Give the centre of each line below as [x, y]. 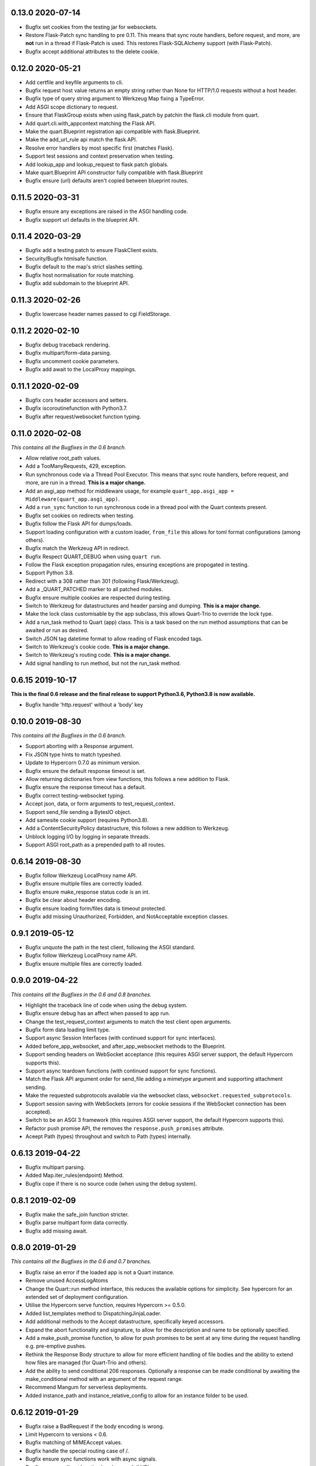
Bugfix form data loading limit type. [68, 1030]
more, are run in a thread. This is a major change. [85, 483]
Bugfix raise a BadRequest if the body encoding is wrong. [95, 1426]
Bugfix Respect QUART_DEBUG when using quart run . [93, 556]
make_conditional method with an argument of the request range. [104, 1379]
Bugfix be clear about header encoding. [73, 900]
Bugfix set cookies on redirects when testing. [80, 515]
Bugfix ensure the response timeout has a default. [86, 787]
